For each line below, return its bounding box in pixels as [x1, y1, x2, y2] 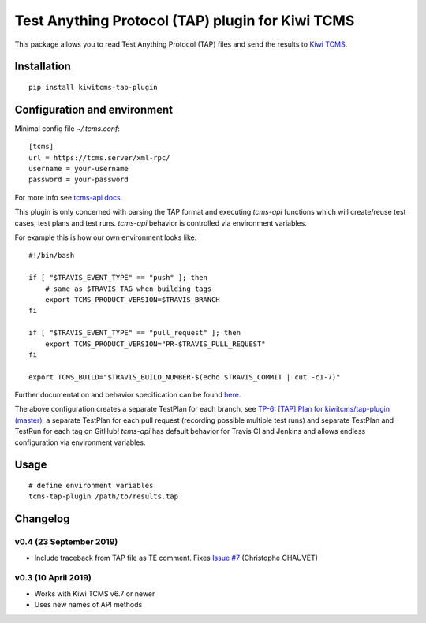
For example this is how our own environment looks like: [14, 233, 197, 242]
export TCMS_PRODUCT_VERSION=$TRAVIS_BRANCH [44, 295, 220, 304]
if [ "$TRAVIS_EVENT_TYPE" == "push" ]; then [28, 273, 208, 282]
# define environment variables [28, 481, 154, 491]
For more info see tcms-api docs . [14, 192, 123, 202]
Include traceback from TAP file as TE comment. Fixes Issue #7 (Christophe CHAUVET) [34, 553, 319, 562]
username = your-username [28, 164, 129, 173]
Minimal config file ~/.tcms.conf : [14, 123, 120, 133]
